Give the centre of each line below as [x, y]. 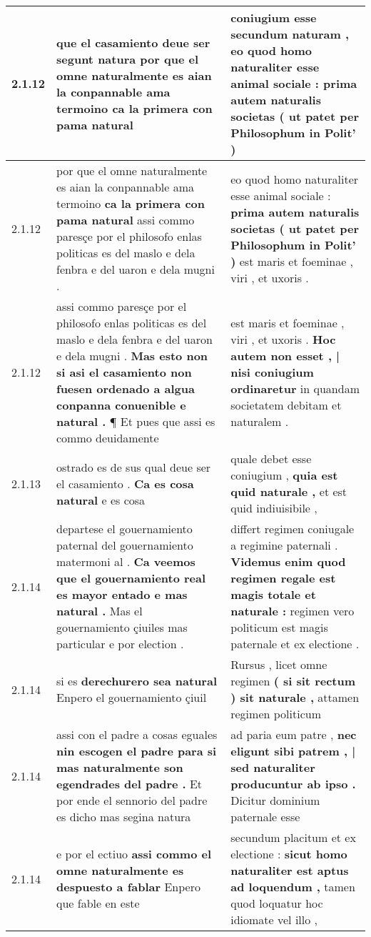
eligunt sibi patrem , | [293, 751]
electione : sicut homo [289, 854]
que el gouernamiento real [131, 578]
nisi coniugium [272, 372]
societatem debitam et [286, 405]
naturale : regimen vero [293, 611]
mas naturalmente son [120, 767]
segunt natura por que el [128, 59]
